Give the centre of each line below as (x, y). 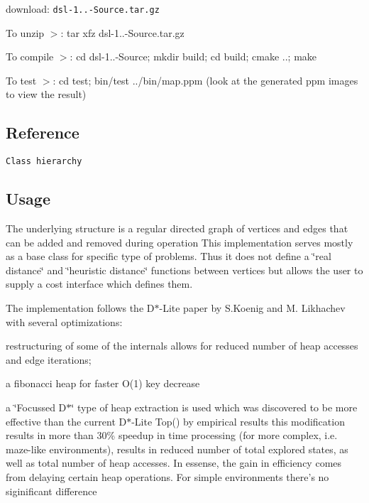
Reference (43, 132)
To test (21, 80)
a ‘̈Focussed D (36, 407)
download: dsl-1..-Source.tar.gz (83, 9)
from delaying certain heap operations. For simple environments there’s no (167, 477)
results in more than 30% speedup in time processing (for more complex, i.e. (172, 435)
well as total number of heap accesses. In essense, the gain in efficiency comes (174, 463)
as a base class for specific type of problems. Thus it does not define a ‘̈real (169, 256)
